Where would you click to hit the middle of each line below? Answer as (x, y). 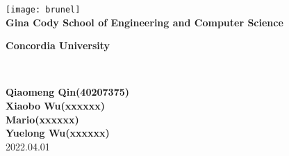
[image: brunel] (43, 10)
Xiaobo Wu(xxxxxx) (56, 106)
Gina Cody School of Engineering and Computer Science (144, 22)
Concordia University (58, 45)
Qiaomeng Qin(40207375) (68, 92)
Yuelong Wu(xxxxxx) (58, 133)
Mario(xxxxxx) (42, 119)
